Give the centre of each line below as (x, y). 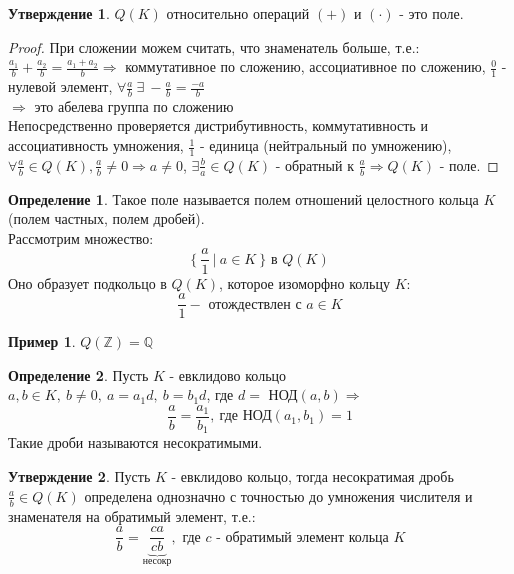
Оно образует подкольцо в (87, 282)
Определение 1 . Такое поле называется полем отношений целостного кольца (243, 198)
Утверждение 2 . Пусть (79, 476)
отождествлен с (255, 304)
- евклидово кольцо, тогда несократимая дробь (312, 476)
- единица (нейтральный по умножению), (325, 145)
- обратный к (314, 164)
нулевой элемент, (60, 86)
